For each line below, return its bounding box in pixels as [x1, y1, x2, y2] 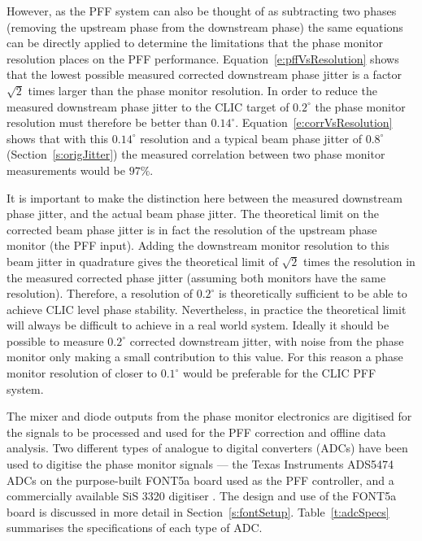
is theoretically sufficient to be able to [219, 285, 407, 302]
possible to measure [7, 332, 104, 349]
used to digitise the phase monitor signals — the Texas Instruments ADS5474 [7, 456, 394, 473]
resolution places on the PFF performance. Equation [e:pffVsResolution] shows [7, 50, 399, 67]
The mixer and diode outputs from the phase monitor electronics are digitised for [7, 408, 412, 425]
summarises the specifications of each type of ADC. [7, 519, 263, 536]
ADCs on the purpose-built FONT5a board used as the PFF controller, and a [7, 471, 394, 488]
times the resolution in [303, 252, 415, 269]
